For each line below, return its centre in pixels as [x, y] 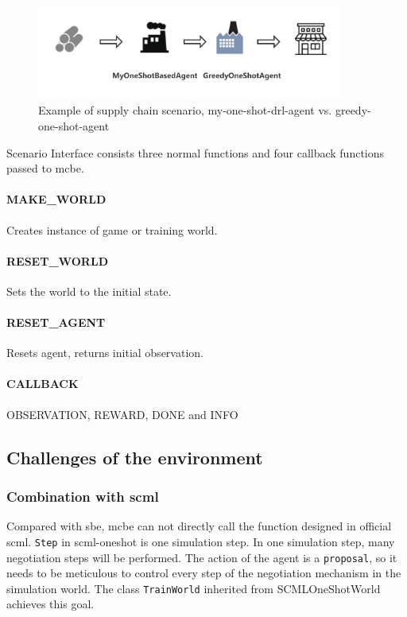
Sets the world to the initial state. [89, 291]
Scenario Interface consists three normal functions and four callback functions [196, 152]
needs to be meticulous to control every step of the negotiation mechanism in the [204, 573]
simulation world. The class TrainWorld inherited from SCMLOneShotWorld [194, 588]
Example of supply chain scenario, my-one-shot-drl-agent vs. [185, 110]
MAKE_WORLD [56, 199]
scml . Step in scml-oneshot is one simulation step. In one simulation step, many [201, 541]
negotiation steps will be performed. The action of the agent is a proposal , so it [202, 557]
